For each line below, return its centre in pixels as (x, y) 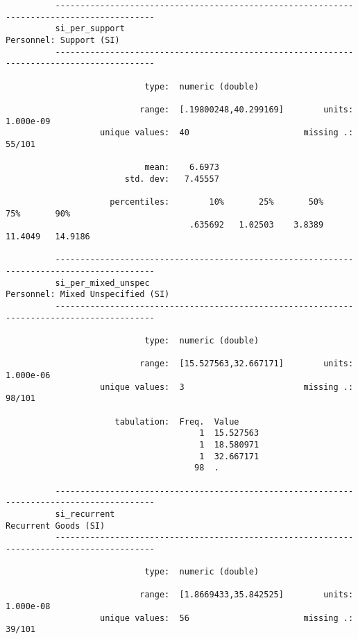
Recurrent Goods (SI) (56, 526)
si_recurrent (85, 514)
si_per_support (90, 29)
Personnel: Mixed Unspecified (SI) (88, 295)
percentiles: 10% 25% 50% (217, 202)
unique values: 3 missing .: (227, 387)
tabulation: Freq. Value (177, 421)
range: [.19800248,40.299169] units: (247, 109)
